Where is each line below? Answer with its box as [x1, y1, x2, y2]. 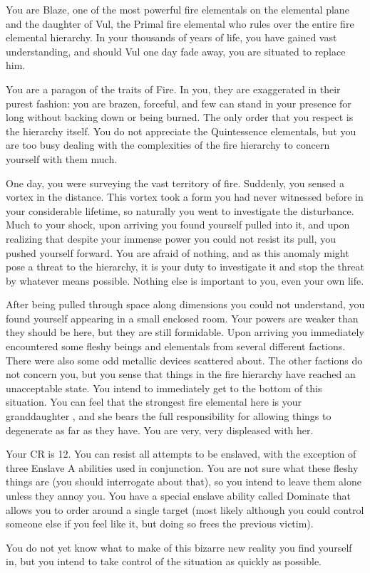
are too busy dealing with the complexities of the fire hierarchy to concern [6, 137, 330, 152]
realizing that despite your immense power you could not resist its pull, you [6, 231, 336, 246]
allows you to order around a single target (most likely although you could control [6, 502, 364, 517]
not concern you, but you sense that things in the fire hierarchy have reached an [6, 367, 356, 382]
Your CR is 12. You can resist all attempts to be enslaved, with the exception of [6, 446, 356, 461]
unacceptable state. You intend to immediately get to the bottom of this [6, 380, 322, 395]
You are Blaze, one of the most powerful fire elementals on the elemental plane [6, 2, 349, 16]
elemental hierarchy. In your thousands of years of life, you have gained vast [6, 30, 337, 45]
